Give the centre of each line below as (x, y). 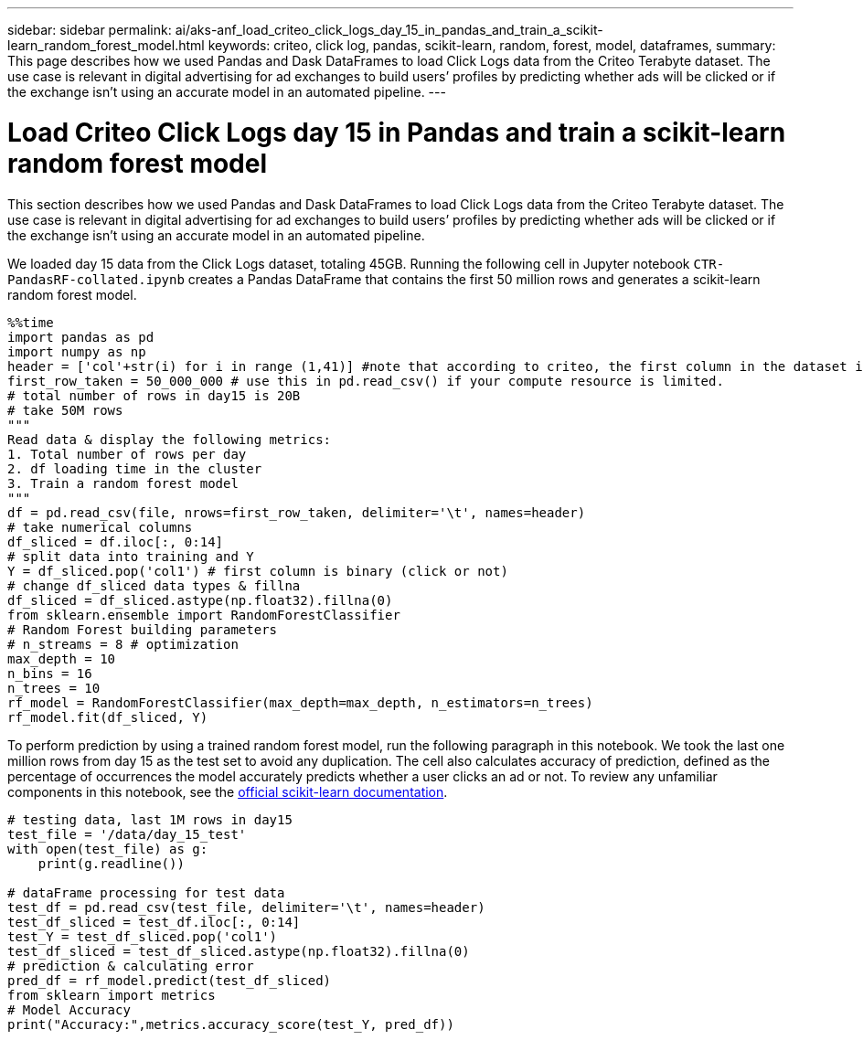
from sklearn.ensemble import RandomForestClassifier (204, 615)
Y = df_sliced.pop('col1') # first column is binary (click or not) (258, 571)
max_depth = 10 (62, 658)
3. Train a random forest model (123, 483)
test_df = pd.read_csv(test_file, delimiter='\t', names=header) (246, 907)
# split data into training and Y (131, 556)
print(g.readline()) (111, 863)
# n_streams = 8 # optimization (123, 644)
